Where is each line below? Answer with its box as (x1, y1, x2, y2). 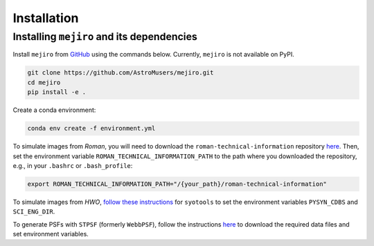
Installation (12, 10, 79, 26)
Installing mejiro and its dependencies (12, 30, 197, 43)
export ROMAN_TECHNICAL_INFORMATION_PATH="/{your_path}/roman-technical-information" (27, 180, 327, 188)
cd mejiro (27, 78, 61, 86)
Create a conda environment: (12, 106, 96, 114)
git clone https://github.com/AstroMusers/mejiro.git (27, 69, 214, 77)
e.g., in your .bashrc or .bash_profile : (12, 161, 133, 169)
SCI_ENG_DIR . (12, 207, 55, 216)
